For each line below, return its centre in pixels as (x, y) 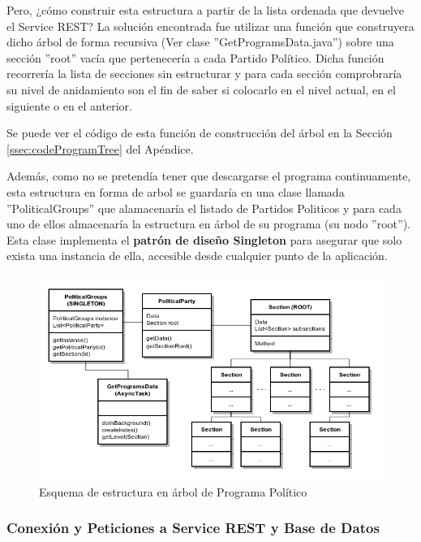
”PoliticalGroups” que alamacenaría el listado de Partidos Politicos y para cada (204, 208)
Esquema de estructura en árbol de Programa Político (173, 491)
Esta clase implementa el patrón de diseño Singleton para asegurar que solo (204, 239)
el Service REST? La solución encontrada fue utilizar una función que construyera (210, 26)
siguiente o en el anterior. (69, 105)
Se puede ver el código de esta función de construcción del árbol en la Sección (200, 133)
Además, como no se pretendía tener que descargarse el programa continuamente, (209, 176)
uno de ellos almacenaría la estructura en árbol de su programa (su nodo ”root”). (208, 224)
